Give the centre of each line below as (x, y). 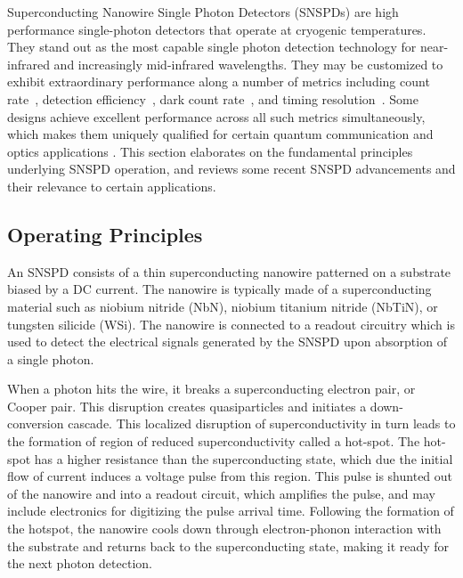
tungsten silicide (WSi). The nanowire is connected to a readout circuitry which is (231, 324)
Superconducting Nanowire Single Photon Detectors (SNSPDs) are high (203, 12)
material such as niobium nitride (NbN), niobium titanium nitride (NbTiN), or (223, 306)
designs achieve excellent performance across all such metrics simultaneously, (216, 116)
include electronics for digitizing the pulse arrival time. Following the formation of (231, 511)
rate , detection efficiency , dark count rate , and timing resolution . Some (213, 98)
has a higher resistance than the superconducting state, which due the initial (244, 458)
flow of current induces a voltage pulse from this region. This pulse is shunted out (230, 476)
